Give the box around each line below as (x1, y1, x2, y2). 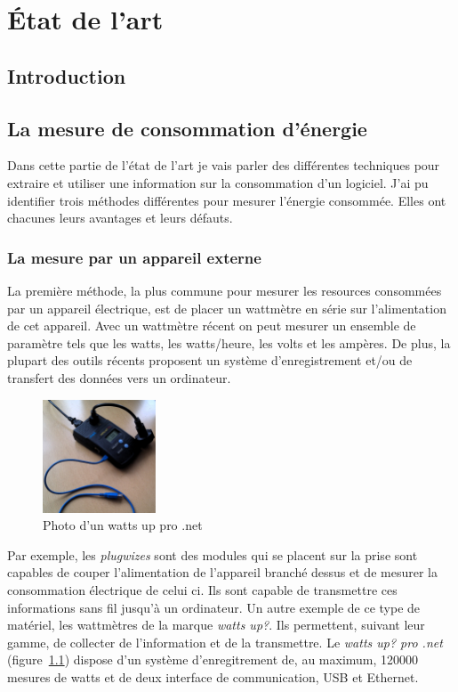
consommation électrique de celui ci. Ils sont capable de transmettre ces (7, 581, 398, 599)
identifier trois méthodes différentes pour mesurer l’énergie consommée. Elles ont (7, 191, 446, 209)
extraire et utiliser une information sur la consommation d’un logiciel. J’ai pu (7, 173, 429, 191)
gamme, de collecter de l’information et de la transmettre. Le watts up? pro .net (7, 632, 443, 651)
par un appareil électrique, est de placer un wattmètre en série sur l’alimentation (7, 298, 446, 317)
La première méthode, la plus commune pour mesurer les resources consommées (7, 281, 442, 299)
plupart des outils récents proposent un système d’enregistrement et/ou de (7, 351, 413, 370)
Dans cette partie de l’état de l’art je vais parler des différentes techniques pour (7, 156, 440, 175)
